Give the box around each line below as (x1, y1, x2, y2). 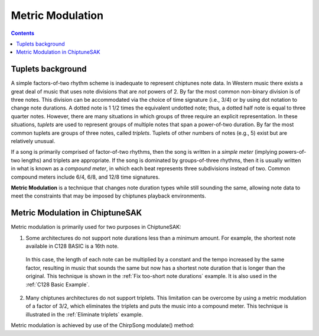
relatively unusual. (11, 137, 56, 144)
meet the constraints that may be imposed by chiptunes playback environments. (11, 192, 207, 199)
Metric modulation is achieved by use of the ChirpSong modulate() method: (11, 322, 195, 329)
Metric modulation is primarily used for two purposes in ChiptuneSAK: (11, 224, 181, 231)
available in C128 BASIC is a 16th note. (25, 243, 119, 250)
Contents (11, 30, 35, 37)
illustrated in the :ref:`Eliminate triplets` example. (25, 311, 144, 318)
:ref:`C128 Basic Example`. (25, 281, 90, 288)
